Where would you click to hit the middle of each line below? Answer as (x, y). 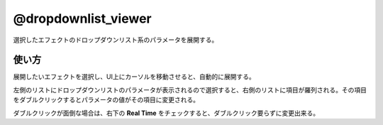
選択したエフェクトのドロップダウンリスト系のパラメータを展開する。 (116, 40)
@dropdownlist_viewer (82, 18)
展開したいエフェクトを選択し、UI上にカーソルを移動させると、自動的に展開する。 (134, 77)
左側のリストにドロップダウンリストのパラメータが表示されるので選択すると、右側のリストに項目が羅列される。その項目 (190, 89)
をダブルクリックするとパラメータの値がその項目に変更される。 (106, 100)
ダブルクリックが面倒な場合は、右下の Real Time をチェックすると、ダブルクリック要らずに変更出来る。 (166, 113)
